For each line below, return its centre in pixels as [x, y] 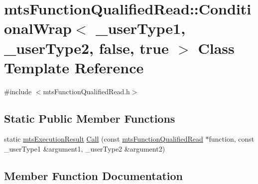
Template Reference [74, 67]
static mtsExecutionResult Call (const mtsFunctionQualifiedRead [104, 139]
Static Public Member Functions [90, 118]
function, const [232, 139]
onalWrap [38, 28]
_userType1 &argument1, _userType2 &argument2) [85, 149]
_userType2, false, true [86, 48]
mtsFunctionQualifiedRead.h [86, 91]
